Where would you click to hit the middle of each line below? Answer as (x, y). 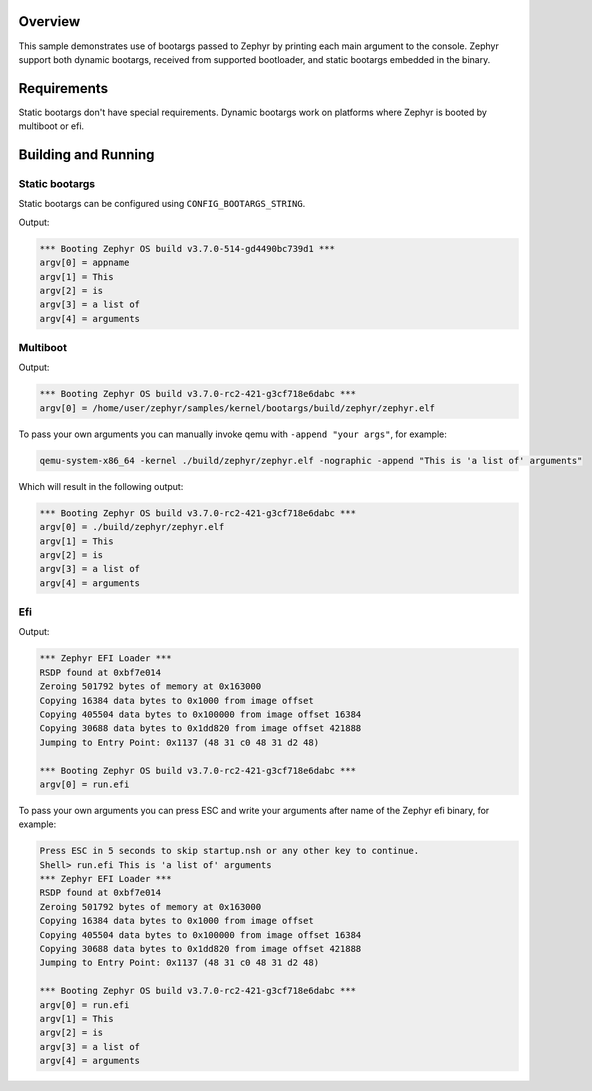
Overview (49, 21)
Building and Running (86, 155)
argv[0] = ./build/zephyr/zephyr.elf (132, 527)
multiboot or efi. (51, 126)
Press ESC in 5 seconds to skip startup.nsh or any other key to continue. (229, 851)
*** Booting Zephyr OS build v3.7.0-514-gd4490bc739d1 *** (187, 248)
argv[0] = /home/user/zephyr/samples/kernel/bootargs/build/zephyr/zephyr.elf (237, 408)
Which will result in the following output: (101, 486)
